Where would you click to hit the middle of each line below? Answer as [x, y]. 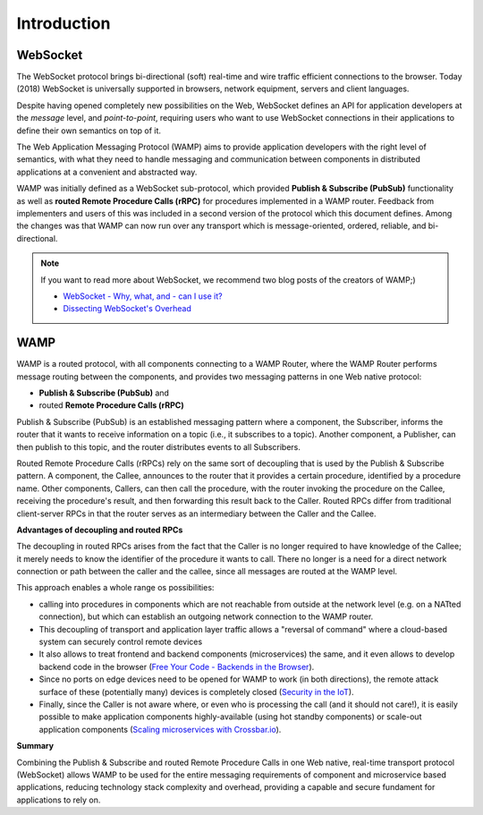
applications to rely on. [59, 800]
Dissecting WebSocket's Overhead [127, 309]
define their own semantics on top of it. [89, 131]
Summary [35, 746]
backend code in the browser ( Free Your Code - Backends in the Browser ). [177, 666]
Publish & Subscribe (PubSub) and [104, 393]
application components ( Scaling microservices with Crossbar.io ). [160, 729]
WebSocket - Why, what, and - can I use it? [143, 296]
